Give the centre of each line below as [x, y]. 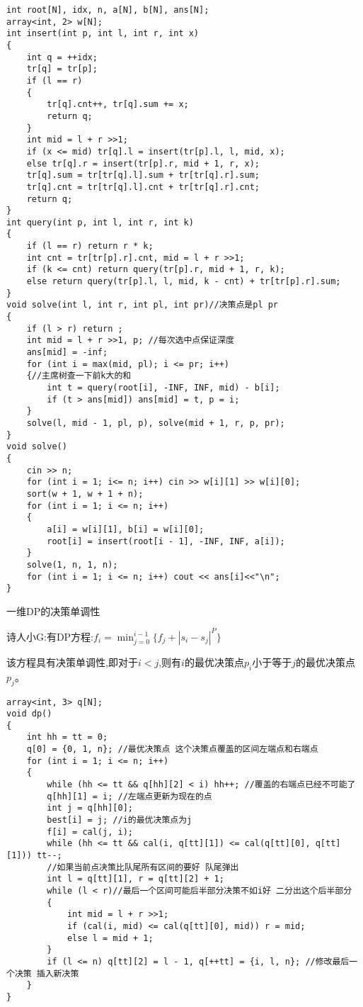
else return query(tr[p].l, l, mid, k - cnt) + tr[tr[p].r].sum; [184, 282]
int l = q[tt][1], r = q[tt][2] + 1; [136, 879]
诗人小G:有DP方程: [50, 636]
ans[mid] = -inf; [67, 353]
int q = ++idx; [62, 57]
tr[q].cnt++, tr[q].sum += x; [118, 105]
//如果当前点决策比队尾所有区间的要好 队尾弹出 [143, 867]
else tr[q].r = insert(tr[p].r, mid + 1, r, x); [143, 163]
